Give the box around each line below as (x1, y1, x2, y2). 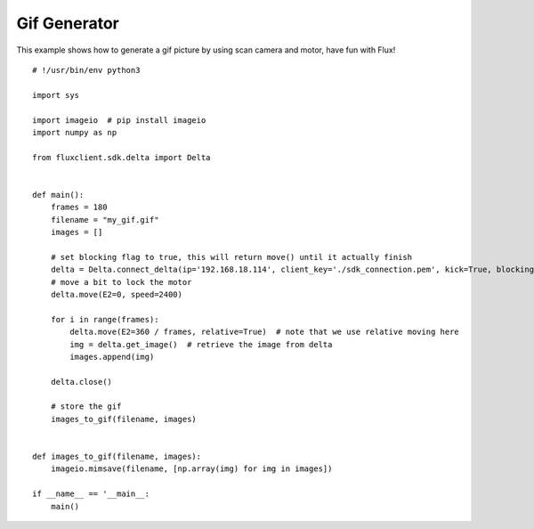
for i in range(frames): (50, 314, 159, 324)
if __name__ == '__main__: (32, 489, 150, 499)
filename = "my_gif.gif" (50, 215, 159, 224)
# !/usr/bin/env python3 (32, 65, 141, 75)
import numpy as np (32, 127, 117, 137)
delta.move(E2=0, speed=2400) (50, 289, 182, 299)
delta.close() (50, 377, 113, 387)
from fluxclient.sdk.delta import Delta (32, 152, 211, 162)
